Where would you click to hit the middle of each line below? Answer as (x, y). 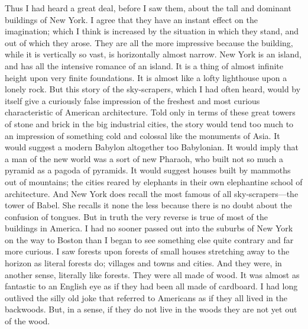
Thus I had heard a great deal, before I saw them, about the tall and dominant (148, 8)
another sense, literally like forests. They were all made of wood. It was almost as (152, 274)
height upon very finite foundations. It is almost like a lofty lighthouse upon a (146, 77)
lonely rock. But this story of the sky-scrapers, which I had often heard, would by (153, 89)
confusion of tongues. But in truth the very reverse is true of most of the (136, 216)
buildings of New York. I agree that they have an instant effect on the (131, 19)
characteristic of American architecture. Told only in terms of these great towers (150, 112)
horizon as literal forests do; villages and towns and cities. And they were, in (143, 263)
